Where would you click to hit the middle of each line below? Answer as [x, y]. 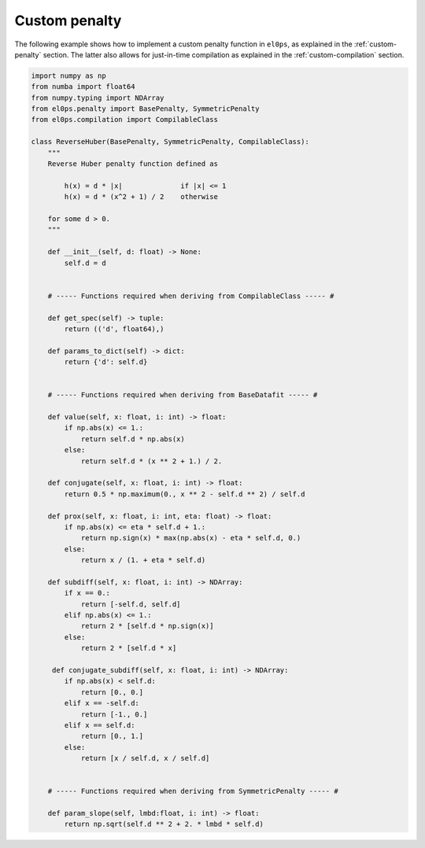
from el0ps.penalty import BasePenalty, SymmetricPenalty [145, 109]
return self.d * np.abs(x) [133, 439]
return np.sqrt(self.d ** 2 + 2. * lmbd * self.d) [164, 824]
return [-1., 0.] [114, 714]
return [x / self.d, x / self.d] [145, 758]
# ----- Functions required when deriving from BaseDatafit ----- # [183, 395]
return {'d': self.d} [106, 362]
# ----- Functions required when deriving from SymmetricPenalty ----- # [193, 791]
